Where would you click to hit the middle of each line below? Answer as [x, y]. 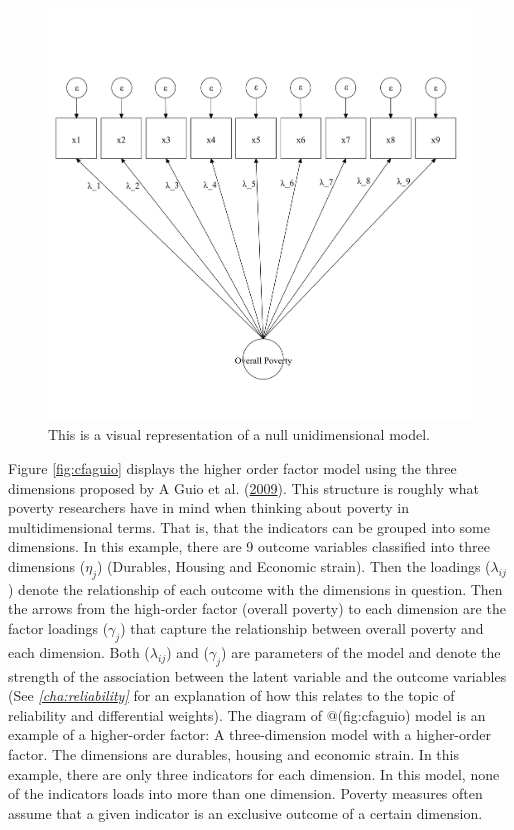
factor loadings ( [58, 627]
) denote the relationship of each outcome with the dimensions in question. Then [255, 588]
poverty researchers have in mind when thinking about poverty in [208, 507]
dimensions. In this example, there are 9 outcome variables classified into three [249, 546]
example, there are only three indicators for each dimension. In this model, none [254, 773]
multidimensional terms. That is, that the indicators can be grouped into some [249, 526]
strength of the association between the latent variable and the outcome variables [257, 675]
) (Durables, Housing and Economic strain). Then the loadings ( [293, 565]
